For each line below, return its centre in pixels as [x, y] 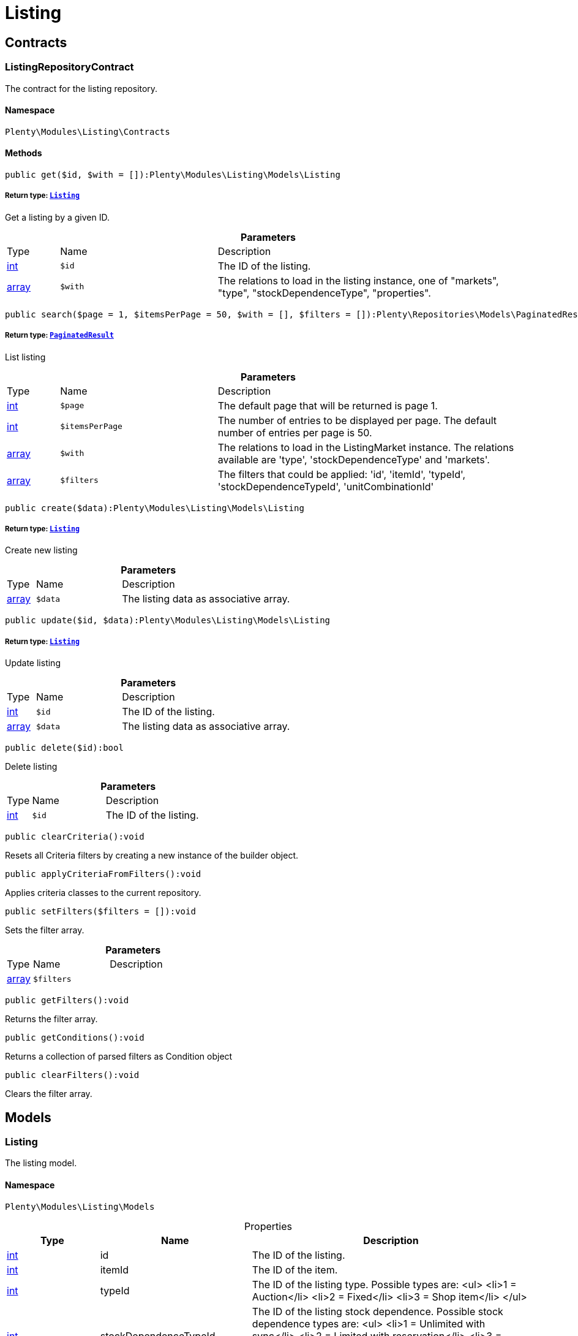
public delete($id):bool [64, 748]
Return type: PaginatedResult [59, 336]
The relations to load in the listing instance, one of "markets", [358, 280]
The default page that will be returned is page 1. [328, 405]
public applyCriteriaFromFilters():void [103, 874]
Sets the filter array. [45, 930]
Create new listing [41, 550]
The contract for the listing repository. [81, 88]
